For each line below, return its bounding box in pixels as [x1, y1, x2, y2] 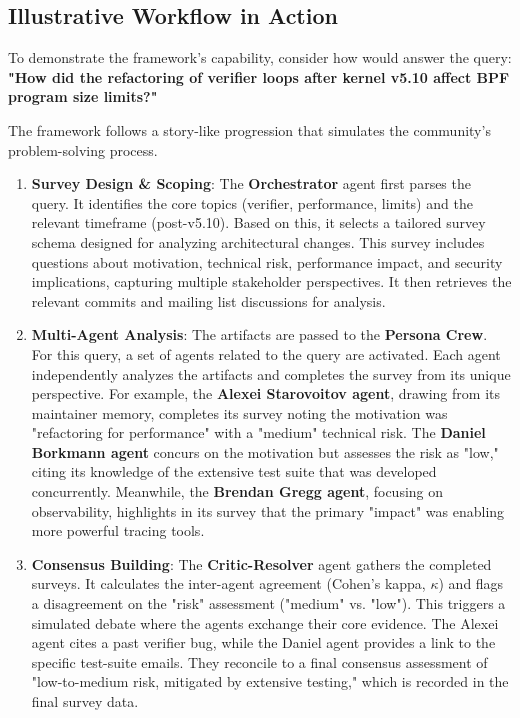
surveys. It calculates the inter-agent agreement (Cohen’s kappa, [31, 573, 426, 594]
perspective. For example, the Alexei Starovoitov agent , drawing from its [31, 383, 500, 404]
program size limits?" [8, 86, 158, 107]
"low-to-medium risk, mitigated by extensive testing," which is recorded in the [31, 671, 509, 692]
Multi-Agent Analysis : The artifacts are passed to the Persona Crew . [31, 324, 488, 345]
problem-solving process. [8, 139, 158, 160]
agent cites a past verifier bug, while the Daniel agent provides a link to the [31, 632, 496, 653]
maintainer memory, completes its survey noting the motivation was [31, 402, 448, 423]
